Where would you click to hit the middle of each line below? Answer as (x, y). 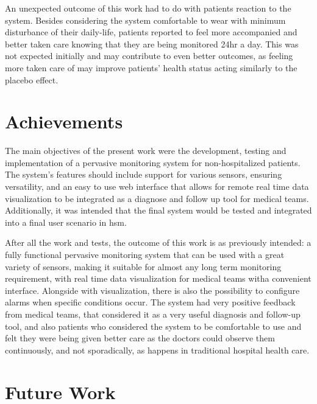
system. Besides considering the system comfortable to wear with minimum (145, 20)
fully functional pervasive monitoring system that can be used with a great (145, 255)
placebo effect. (32, 79)
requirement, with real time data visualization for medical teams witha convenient (158, 278)
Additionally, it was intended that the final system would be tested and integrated (158, 210)
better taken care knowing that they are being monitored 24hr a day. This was (152, 44)
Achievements (64, 121)
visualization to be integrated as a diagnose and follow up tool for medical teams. (157, 198)
